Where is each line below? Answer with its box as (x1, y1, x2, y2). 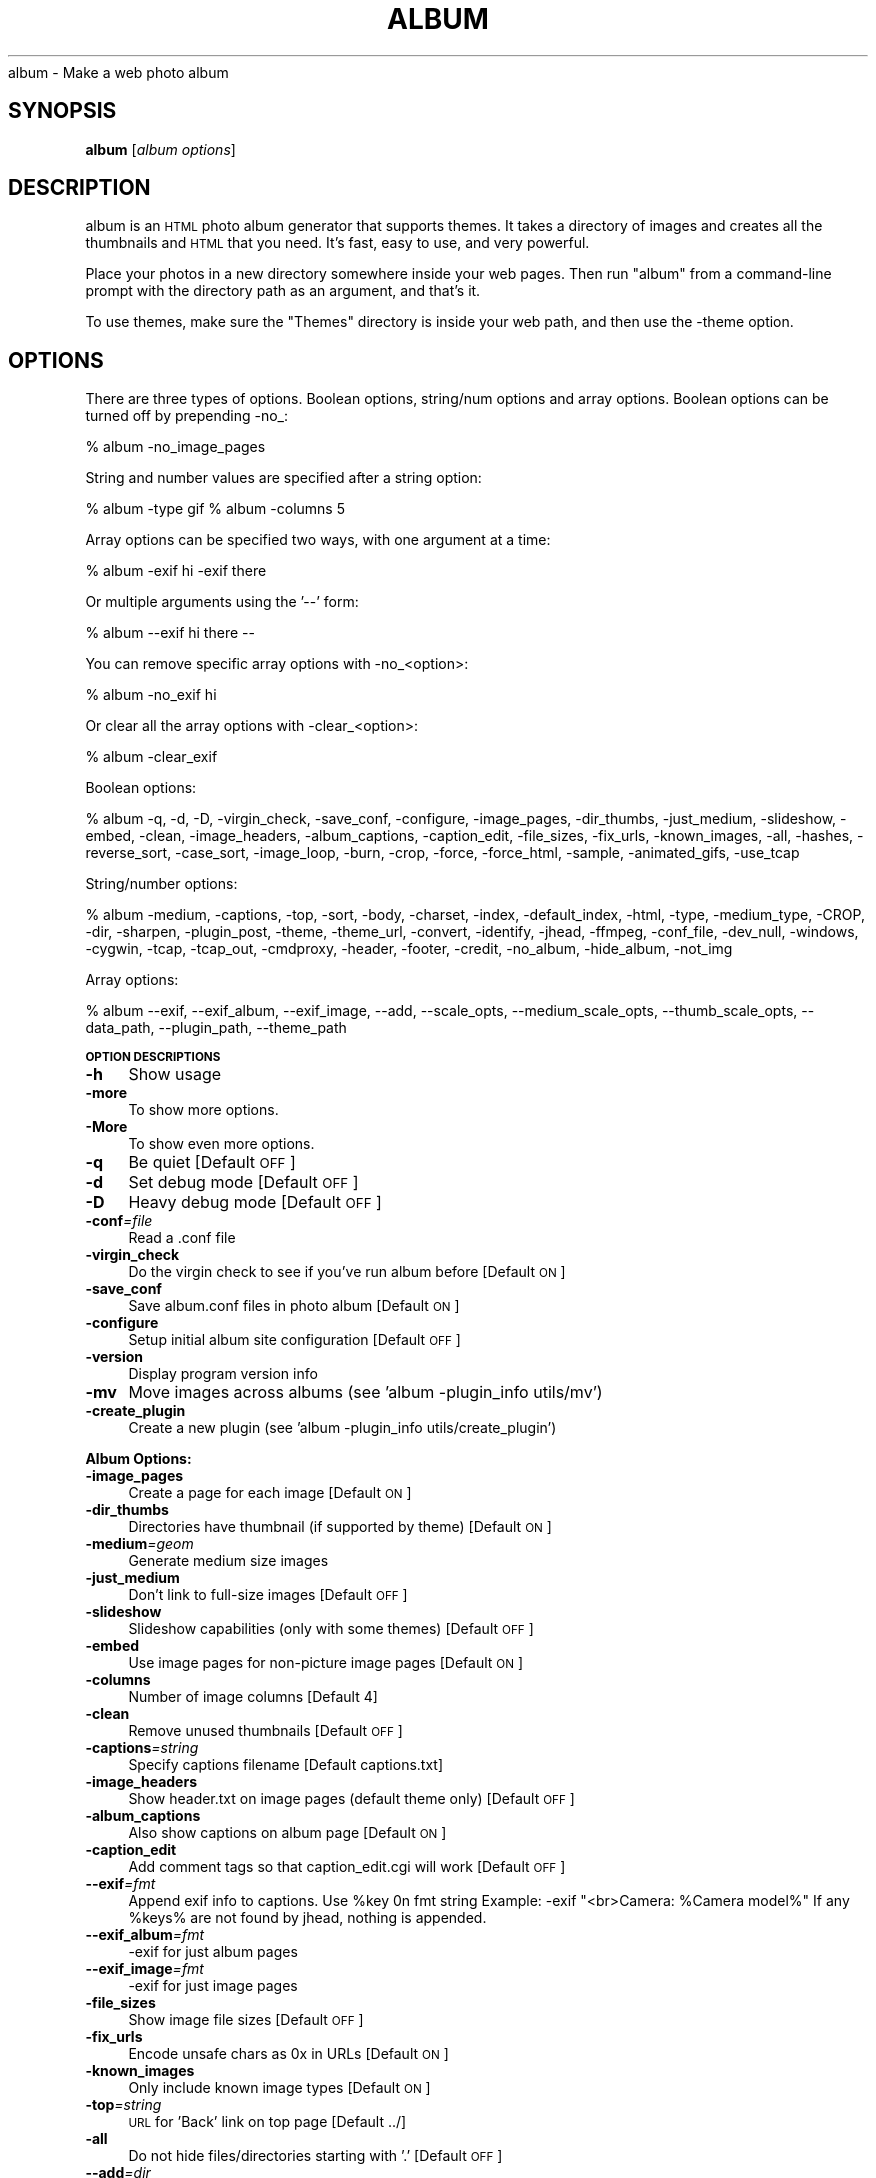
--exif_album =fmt (85, 1926, 205, 1944)
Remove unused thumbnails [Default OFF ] (128, 1722, 403, 1740)
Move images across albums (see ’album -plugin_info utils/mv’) (128, 1382, 603, 1403)
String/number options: (85, 875, 238, 893)
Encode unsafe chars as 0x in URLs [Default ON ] (128, 2045, 449, 2063)
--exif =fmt (85, 1875, 156, 1893)
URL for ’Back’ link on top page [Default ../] (128, 2113, 407, 2131)
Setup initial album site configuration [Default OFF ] (128, 1331, 461, 1349)
